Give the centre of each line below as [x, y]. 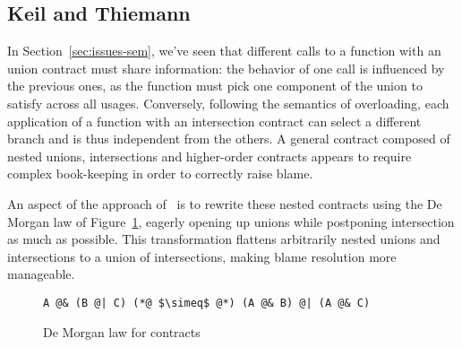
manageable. [41, 274]
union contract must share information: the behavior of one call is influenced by [226, 68]
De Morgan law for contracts [122, 331]
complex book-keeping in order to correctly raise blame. [160, 173]
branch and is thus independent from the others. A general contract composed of [229, 139]
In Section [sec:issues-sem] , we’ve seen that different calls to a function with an [224, 51]
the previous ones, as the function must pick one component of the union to [215, 86]
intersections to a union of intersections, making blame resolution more [202, 256]
